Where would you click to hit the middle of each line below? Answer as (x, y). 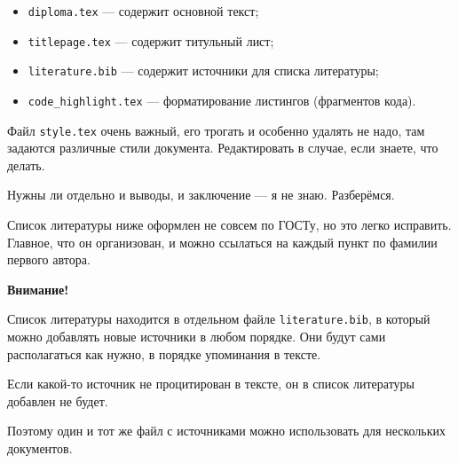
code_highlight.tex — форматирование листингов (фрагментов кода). (222, 100)
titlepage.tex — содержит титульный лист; (151, 40)
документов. (40, 448)
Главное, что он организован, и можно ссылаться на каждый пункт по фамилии (222, 242)
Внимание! (38, 289)
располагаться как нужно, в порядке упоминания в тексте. (164, 353)
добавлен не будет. (58, 400)
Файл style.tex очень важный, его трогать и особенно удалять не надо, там (216, 130)
